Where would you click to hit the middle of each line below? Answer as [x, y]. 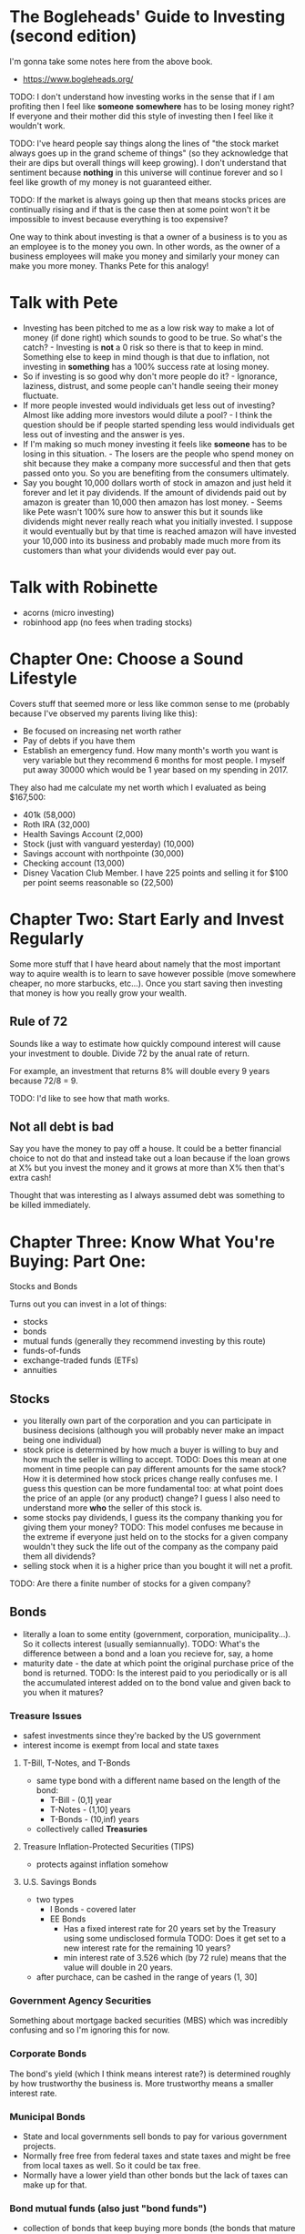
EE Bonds [68, 1919]
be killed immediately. [50, 1205]
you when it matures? [63, 1692]
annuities [40, 1370]
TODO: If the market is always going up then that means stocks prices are [148, 200]
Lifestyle [43, 678]
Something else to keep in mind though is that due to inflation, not [146, 356]
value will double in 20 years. [118, 1968]
